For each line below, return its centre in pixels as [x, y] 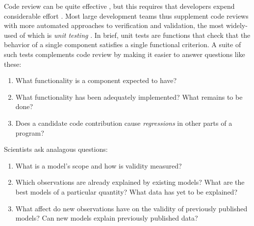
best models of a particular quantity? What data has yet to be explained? [127, 191]
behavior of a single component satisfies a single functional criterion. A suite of [123, 44]
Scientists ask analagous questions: [56, 149]
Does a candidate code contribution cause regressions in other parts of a [124, 123]
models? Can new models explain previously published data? [107, 218]
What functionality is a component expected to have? [96, 80]
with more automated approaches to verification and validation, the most [114, 25]
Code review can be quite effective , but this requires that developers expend [119, 6]
